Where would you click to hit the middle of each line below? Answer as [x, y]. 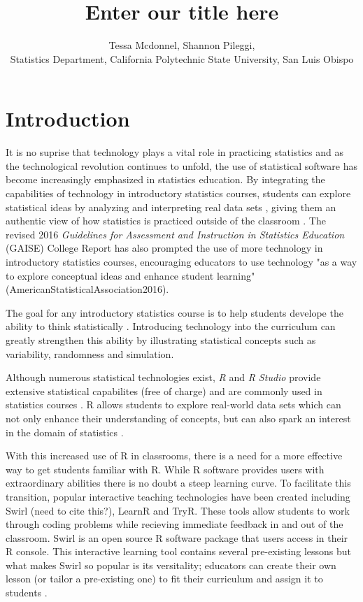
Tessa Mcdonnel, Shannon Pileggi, [182, 45]
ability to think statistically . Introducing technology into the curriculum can [171, 326]
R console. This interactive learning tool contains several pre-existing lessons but [179, 551]
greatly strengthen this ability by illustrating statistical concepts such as [161, 339]
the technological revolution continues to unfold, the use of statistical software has [181, 165]
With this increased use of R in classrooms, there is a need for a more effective [174, 456]
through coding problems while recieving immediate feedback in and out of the [175, 524]
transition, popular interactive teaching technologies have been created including [178, 496]
